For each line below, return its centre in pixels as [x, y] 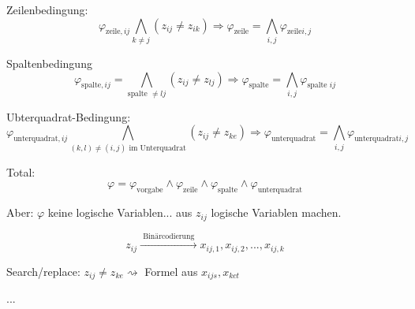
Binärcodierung [169, 236]
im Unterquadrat [157, 148]
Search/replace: [43, 271]
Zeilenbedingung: [47, 9]
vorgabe [150, 190]
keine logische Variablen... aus [120, 212]
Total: [21, 171]
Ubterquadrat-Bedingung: [69, 116]
